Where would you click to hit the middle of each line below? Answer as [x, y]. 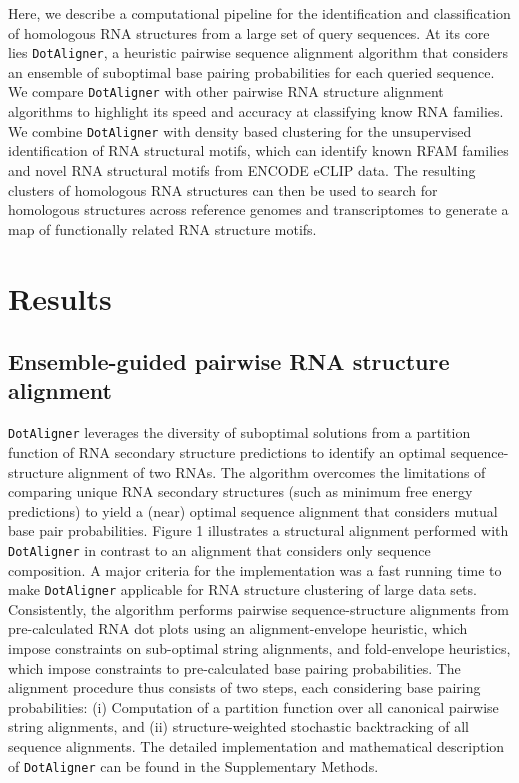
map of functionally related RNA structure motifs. [162, 228]
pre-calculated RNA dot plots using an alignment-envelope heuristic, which [238, 628]
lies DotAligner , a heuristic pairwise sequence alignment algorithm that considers [258, 52]
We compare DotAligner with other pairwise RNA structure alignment [226, 91]
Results [60, 297]
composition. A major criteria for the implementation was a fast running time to [255, 569]
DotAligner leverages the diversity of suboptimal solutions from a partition [239, 432]
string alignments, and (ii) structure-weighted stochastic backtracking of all [238, 726]
